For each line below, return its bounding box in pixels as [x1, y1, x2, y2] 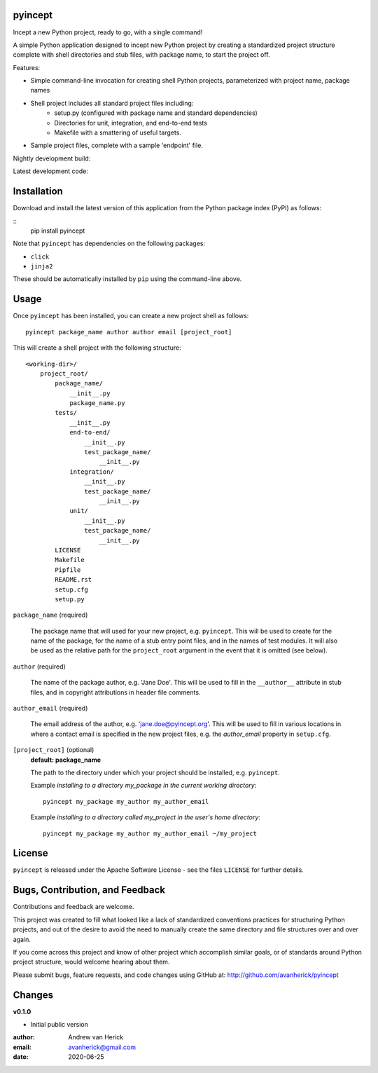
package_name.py [69, 399, 125, 407]
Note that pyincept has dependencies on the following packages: [13, 239, 206, 248]
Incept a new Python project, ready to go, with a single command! [13, 28, 203, 36]
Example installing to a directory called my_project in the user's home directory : [30, 813, 260, 821]
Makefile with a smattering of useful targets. [54, 128, 182, 137]
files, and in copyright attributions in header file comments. [30, 688, 201, 697]
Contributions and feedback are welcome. [13, 903, 134, 911]
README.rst [55, 575, 92, 584]
